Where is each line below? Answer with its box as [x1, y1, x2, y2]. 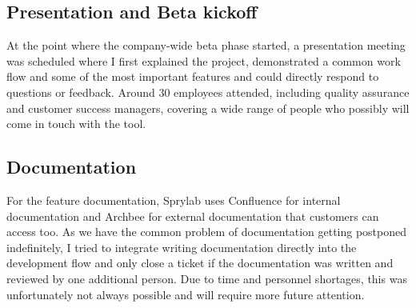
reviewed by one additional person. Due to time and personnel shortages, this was [6, 270, 407, 286]
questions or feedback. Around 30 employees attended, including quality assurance [6, 83, 410, 100]
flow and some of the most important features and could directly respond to [6, 68, 379, 85]
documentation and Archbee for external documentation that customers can [6, 207, 379, 224]
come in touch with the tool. [6, 115, 146, 132]
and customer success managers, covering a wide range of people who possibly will [6, 99, 410, 116]
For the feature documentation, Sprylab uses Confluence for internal [6, 191, 341, 208]
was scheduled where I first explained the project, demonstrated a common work [6, 52, 401, 69]
